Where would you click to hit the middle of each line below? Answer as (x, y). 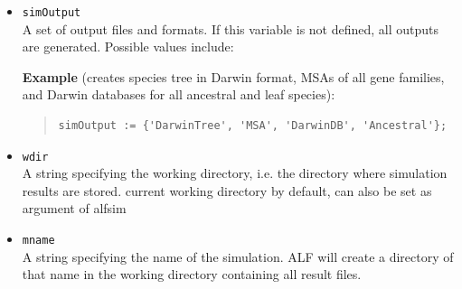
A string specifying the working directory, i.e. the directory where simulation (235, 173)
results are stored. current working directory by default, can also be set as (227, 190)
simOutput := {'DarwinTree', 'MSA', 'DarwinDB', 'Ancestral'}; (253, 126)
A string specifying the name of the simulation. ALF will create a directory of (238, 256)
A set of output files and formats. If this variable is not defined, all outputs (231, 28)
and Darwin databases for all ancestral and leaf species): (179, 94)
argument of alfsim (74, 208)
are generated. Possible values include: (128, 47)
